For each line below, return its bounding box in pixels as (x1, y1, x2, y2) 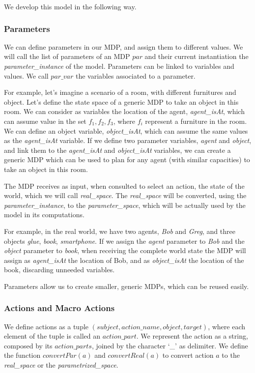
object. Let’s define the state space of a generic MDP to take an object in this (4, 96, 239, 107)
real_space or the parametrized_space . (4, 360, 118, 370)
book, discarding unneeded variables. (4, 264, 115, 275)
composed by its (4, 340, 53, 350)
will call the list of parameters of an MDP (4, 51, 130, 61)
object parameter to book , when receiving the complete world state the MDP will (4, 245, 246, 256)
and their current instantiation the (144, 51, 249, 61)
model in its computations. (4, 209, 85, 220)
